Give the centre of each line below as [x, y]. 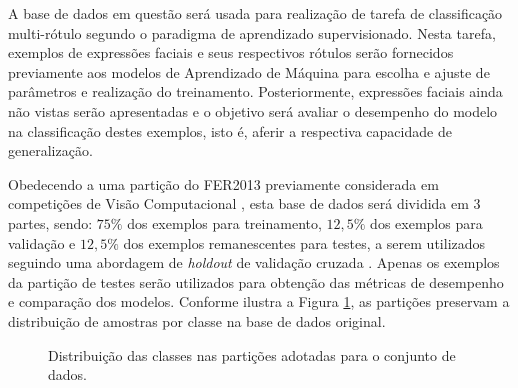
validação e [42, 242]
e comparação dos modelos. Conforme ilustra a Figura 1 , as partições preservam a [259, 301]
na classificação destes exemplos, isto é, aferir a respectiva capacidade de [230, 130]
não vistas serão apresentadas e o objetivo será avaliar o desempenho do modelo [253, 110]
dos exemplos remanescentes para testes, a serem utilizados [304, 242]
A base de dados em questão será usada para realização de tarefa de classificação [255, 13]
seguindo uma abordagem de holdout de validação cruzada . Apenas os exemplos [254, 262]
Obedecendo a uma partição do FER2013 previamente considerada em [223, 183]
